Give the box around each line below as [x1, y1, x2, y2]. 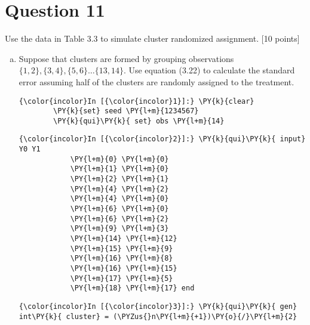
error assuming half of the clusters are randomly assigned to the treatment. [19, 75, 294, 88]
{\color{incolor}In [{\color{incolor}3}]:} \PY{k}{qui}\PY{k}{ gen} [19, 302, 297, 311]
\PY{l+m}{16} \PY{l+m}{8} [70, 254, 173, 263]
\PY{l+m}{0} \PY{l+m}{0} [70, 154, 169, 163]
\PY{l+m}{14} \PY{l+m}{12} [70, 234, 177, 243]
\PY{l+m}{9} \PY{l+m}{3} [70, 224, 169, 233]
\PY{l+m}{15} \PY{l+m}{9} [70, 244, 173, 253]
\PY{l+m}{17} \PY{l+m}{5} [70, 274, 173, 283]
